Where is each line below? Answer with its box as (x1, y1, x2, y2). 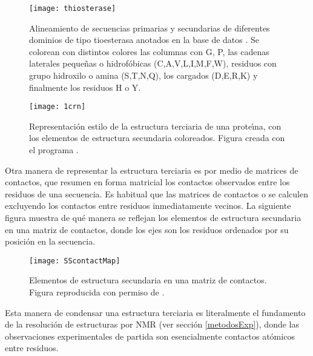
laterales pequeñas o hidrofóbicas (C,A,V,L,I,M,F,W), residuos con (29, 57, 277, 70)
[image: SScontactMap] (29, 256, 120, 265)
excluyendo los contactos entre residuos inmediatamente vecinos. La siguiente (5, 199, 291, 212)
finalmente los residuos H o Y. (29, 81, 141, 93)
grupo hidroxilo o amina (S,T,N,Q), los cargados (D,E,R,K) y (29, 69, 258, 82)
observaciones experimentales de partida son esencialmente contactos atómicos (5, 329, 295, 342)
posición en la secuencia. (5, 235, 96, 248)
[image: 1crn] (29, 102, 86, 111)
